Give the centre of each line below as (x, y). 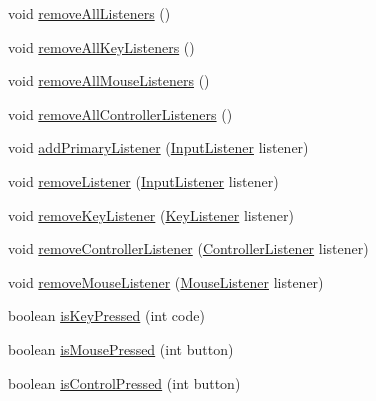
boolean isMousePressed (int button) (121, 348)
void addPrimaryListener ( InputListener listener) (158, 147)
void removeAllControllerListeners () (120, 113)
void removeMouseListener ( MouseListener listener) (166, 281)
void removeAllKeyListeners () (101, 46)
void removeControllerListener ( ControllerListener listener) (188, 248)
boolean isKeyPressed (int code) (106, 315)
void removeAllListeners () (89, 13)
